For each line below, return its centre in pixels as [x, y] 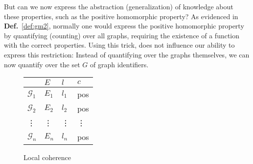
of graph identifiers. [119, 64]
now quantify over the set [42, 64]
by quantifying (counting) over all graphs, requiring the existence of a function [122, 35]
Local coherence [47, 157]
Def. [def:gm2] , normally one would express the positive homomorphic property [124, 26]
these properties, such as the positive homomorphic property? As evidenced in [121, 16]
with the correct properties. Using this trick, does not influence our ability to [119, 45]
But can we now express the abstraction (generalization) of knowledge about [119, 6]
